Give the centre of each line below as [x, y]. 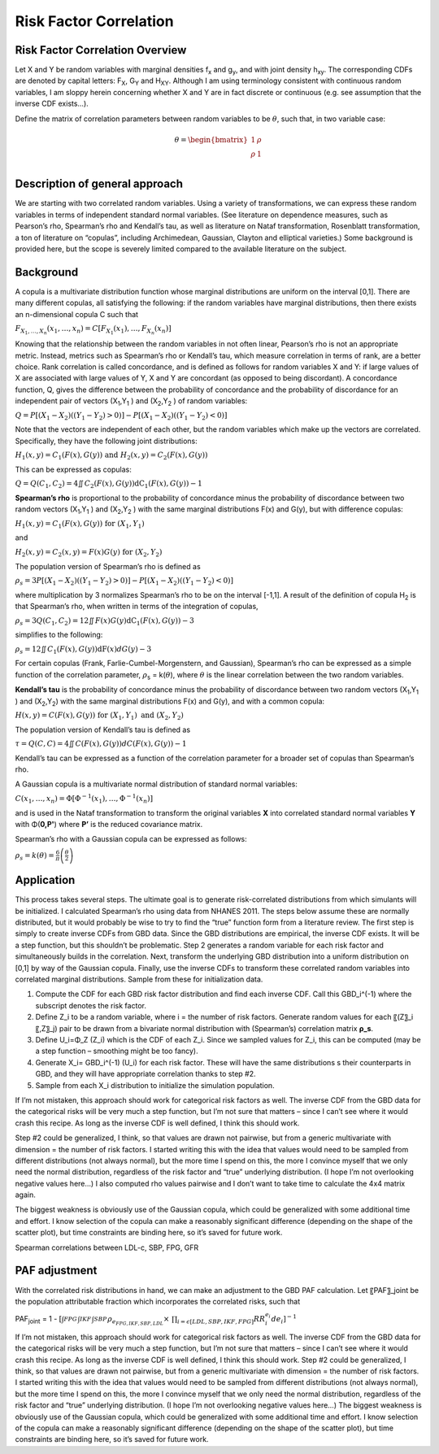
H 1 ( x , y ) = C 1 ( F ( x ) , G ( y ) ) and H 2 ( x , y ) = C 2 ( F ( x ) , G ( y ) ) [111, 456]
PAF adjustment [56, 1271]
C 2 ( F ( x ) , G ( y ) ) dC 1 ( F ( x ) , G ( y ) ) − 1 [143, 484]
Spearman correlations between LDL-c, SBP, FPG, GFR [107, 1247]
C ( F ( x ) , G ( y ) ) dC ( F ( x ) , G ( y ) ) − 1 [131, 744]
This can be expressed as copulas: [73, 469]
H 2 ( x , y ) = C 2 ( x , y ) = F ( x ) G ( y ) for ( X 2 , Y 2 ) [89, 553]
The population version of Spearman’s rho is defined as [108, 566]
